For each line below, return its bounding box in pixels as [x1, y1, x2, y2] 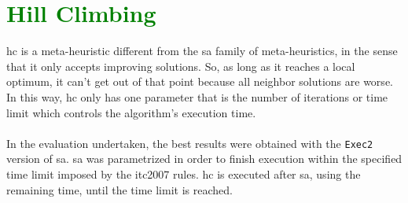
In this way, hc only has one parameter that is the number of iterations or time [6, 88, 388, 105]
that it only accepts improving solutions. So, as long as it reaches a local [6, 57, 355, 74]
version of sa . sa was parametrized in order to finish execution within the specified [6, 150, 402, 167]
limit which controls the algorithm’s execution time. [6, 104, 256, 120]
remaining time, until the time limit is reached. [6, 181, 233, 197]
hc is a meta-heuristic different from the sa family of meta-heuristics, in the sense [6, 42, 398, 59]
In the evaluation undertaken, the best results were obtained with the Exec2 [6, 135, 373, 151]
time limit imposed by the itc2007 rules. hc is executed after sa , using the [6, 165, 361, 182]
